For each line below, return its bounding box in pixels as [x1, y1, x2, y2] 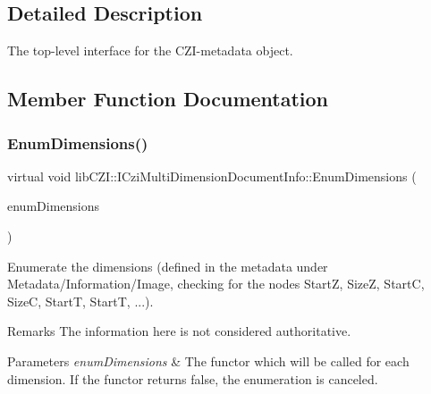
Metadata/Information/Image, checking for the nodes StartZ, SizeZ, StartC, [7, 274, 425, 293]
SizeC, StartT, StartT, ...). [7, 291, 154, 310]
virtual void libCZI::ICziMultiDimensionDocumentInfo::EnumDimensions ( [7, 166, 417, 185]
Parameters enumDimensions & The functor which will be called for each [7, 351, 410, 370]
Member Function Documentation [7, 85, 329, 113]
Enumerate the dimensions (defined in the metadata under [7, 256, 328, 275]
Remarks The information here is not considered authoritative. [7, 322, 351, 340]
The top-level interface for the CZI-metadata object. [7, 41, 293, 60]
